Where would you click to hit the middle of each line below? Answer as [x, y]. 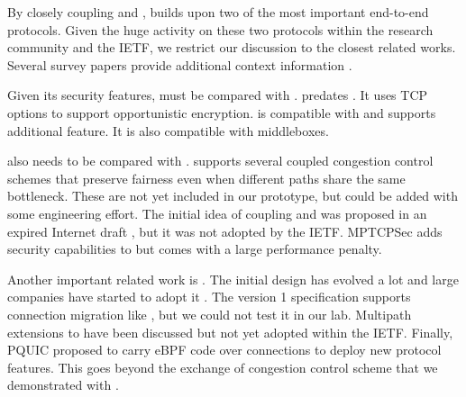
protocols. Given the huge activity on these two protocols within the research [220, 29]
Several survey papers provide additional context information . [180, 64]
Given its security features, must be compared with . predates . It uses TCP [218, 95]
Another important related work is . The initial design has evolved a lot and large [233, 279]
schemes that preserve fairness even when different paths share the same [206, 178]
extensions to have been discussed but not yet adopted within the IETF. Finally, [230, 332]
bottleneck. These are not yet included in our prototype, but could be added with [233, 196]
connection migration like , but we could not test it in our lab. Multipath [210, 314]
